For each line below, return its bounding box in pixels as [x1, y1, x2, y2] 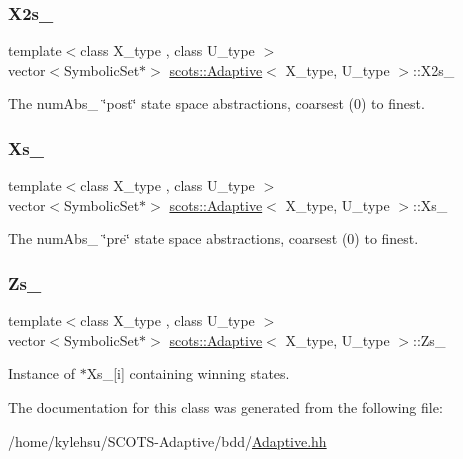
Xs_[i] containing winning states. [86, 363, 290, 384]
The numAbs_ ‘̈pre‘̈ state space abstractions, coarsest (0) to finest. [8, 228, 419, 249]
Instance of [8, 363, 75, 384]
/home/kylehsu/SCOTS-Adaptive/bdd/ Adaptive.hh [8, 430, 327, 451]
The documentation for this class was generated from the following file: [8, 397, 443, 417]
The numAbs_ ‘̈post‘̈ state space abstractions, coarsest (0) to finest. [8, 93, 425, 114]
